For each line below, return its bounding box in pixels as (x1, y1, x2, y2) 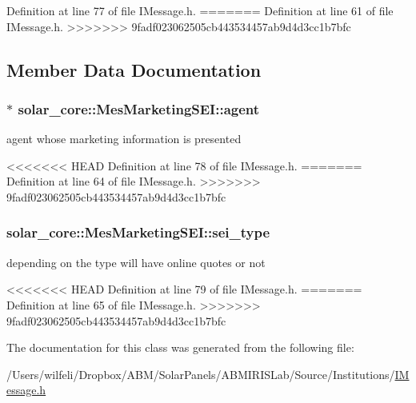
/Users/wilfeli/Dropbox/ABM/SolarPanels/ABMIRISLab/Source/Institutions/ (6, 365, 395, 382)
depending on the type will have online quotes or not (6, 253, 266, 270)
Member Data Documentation (6, 57, 262, 82)
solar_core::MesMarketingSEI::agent (18, 98, 260, 118)
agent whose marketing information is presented (6, 130, 242, 147)
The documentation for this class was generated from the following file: (6, 339, 354, 356)
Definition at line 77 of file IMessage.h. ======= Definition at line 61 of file (6, 2, 394, 18)
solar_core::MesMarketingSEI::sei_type (6, 222, 270, 242)
